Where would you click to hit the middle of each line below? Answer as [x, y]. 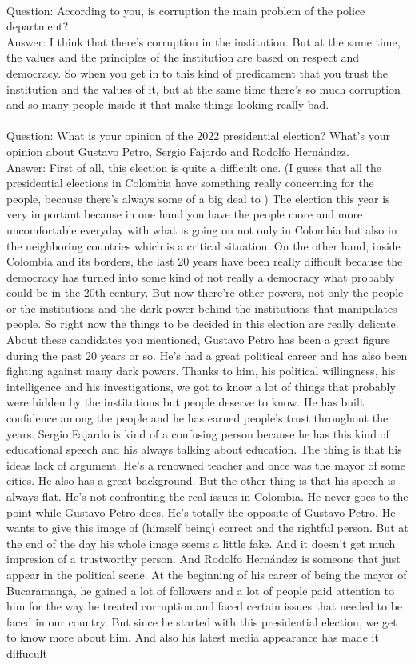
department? [38, 26]
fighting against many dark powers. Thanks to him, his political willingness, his [201, 371]
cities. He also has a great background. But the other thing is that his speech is [201, 480]
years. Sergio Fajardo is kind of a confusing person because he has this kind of [198, 433]
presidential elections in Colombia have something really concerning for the [190, 183]
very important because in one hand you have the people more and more [185, 214]
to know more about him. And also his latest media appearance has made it [193, 637]
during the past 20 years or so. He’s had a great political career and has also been [207, 355]
